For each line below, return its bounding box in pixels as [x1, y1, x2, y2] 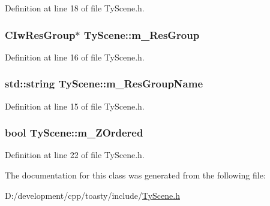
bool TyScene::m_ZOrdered [5, 125, 143, 140]
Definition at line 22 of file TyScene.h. [5, 149, 145, 161]
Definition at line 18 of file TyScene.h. [5, 2, 145, 14]
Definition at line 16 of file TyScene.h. [5, 50, 145, 63]
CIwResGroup [5, 27, 76, 42]
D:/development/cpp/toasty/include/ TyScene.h [5, 189, 180, 201]
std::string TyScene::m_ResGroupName [5, 76, 203, 91]
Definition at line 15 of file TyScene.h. [5, 99, 145, 112]
